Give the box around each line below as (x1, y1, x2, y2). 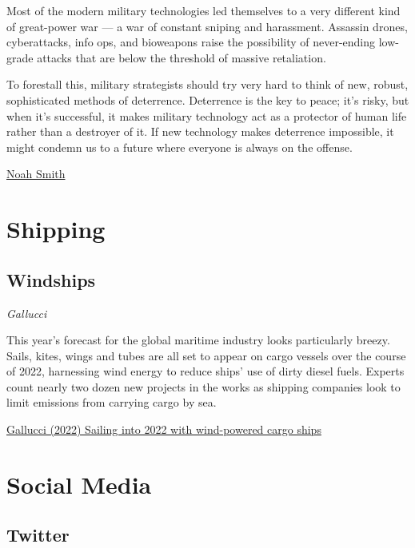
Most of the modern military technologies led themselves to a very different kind (6, 2, 401, 18)
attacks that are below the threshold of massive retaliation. (37, 49, 326, 66)
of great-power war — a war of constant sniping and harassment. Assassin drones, (6, 18, 408, 34)
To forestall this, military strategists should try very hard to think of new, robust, (6, 76, 409, 93)
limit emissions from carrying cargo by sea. (6, 394, 217, 411)
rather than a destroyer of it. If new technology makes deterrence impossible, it (6, 123, 394, 140)
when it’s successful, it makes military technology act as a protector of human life (6, 107, 407, 124)
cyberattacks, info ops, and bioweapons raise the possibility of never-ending (6, 34, 376, 50)
